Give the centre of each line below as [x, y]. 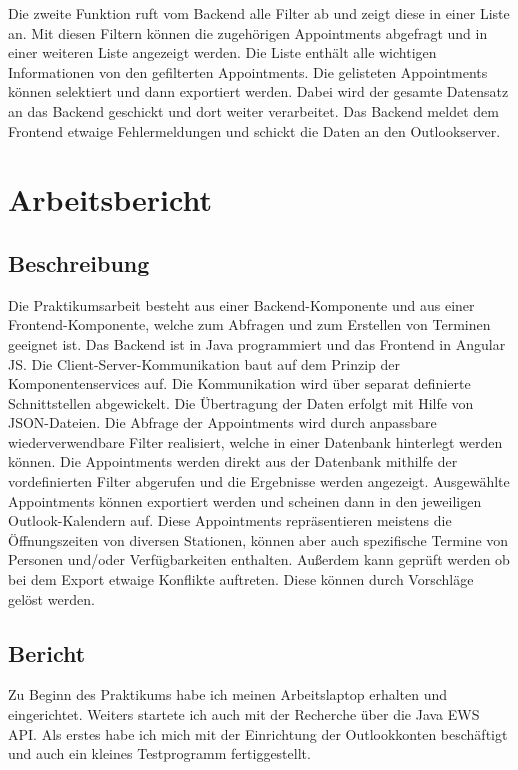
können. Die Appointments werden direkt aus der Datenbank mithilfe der [233, 461]
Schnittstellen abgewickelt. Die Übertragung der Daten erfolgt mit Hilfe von [241, 402]
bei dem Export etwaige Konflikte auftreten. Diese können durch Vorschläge [241, 579]
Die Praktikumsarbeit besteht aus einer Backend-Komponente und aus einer [241, 304]
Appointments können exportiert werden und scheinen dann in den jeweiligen [245, 500]
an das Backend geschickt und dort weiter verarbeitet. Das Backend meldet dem [253, 110]
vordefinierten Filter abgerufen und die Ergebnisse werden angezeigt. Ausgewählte [259, 481]
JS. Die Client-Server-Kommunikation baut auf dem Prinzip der [204, 363]
